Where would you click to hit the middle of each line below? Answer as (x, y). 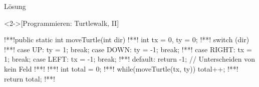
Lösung (15, 6)
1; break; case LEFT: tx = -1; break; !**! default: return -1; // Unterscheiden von (130, 59)
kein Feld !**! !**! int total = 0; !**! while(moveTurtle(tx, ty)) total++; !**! (121, 68)
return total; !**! (30, 78)
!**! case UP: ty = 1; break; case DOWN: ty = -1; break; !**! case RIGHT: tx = (128, 49)
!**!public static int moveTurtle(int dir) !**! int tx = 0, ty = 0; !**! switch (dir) (127, 40)
